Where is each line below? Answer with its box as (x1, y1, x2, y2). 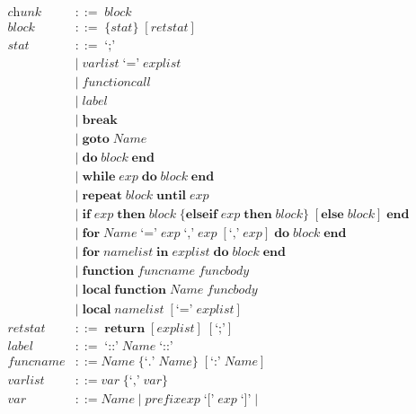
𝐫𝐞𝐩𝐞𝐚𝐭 (82, 189, 122, 203)
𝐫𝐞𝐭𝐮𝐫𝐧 (104, 322, 146, 335)
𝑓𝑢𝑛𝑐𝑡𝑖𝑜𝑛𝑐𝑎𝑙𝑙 (82, 76, 151, 90)
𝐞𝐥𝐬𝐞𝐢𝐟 (185, 208, 217, 222)
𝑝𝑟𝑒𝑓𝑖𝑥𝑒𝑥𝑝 (145, 392, 200, 406)
